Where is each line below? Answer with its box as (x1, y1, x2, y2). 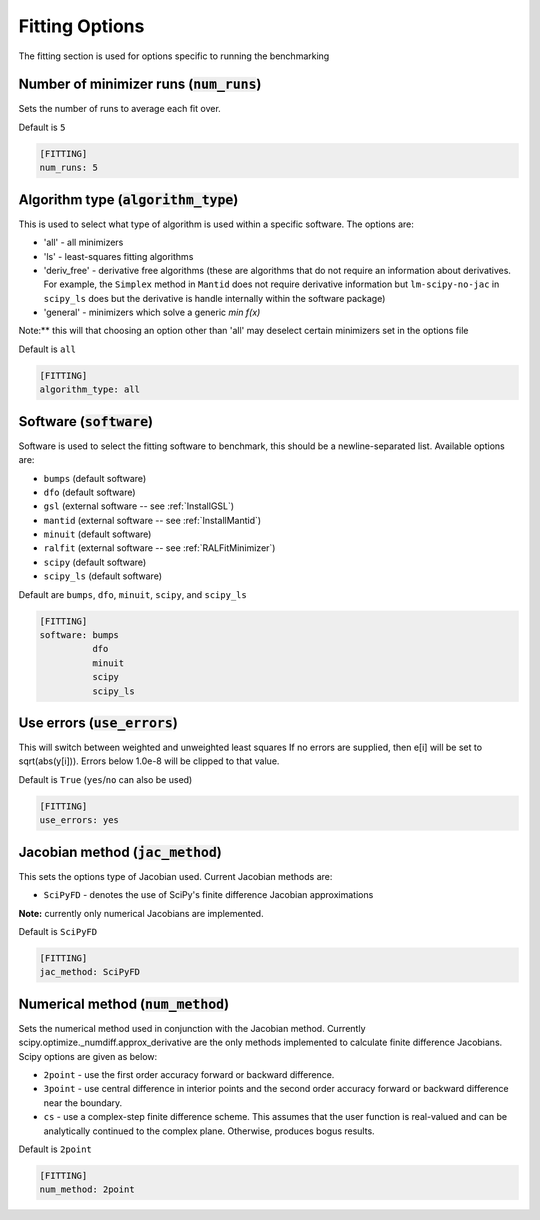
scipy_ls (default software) (43, 570, 163, 582)
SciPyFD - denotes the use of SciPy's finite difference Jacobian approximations (43, 889, 374, 901)
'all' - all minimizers (43, 236, 124, 249)
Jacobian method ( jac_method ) (18, 843, 222, 860)
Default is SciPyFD (18, 925, 98, 937)
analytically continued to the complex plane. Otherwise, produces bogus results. (43, 1125, 375, 1137)
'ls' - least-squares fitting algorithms (43, 250, 194, 262)
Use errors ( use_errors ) (18, 714, 179, 731)
